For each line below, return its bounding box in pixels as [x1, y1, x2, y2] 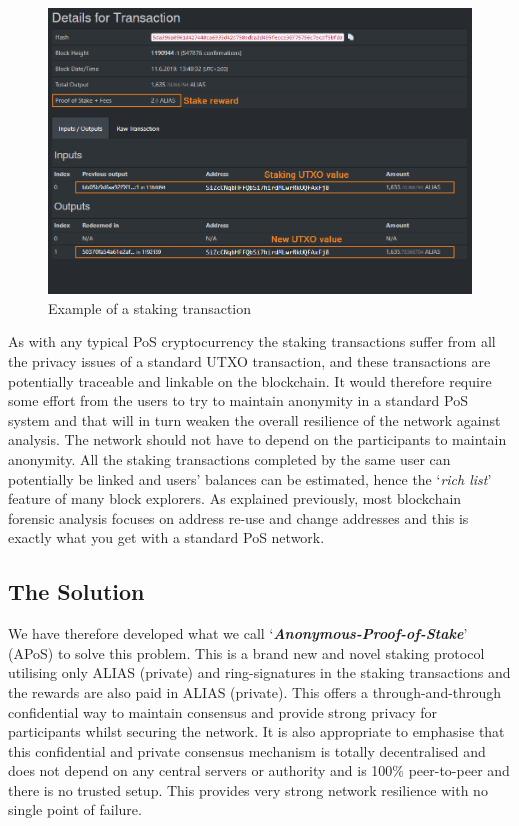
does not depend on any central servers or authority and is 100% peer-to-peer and [8, 760, 510, 781]
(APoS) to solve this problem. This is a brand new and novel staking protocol [8, 642, 485, 663]
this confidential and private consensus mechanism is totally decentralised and [8, 740, 486, 761]
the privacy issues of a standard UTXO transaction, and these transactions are [8, 351, 491, 371]
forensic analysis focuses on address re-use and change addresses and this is [8, 507, 469, 528]
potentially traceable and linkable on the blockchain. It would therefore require [8, 370, 492, 391]
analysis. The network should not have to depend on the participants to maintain [8, 429, 507, 450]
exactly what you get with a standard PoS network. [8, 527, 325, 548]
